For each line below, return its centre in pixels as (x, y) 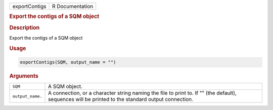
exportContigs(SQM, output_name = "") (68, 62)
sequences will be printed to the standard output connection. (121, 99)
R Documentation (73, 6)
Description (25, 28)
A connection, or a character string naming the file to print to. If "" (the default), (143, 93)
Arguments (24, 76)
